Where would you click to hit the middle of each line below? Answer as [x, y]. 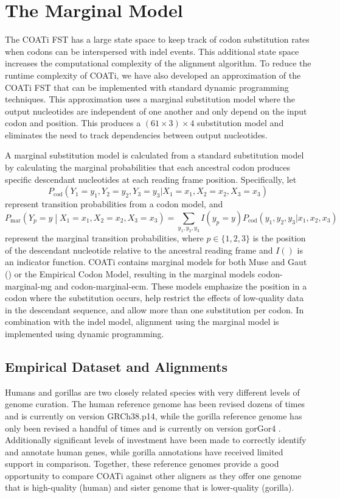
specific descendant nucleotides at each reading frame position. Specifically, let [151, 179]
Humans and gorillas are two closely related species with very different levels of [152, 392]
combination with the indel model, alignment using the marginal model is [142, 322]
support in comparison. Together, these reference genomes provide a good [142, 464]
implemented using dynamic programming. [85, 333]
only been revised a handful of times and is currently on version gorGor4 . [143, 428]
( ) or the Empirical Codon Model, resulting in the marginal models [130, 273]
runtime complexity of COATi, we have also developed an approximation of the [153, 75]
